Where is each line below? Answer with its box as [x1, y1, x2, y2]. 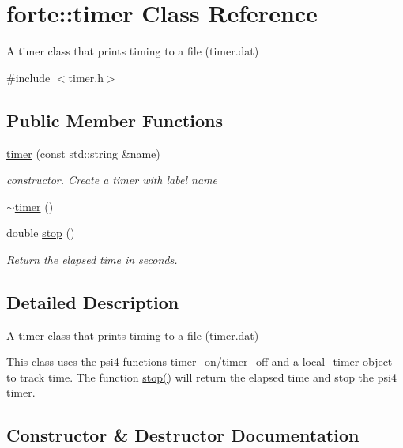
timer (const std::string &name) [6, 145, 160, 161]
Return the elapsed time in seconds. [6, 250, 178, 267]
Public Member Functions [6, 107, 223, 132]
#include [6, 69, 51, 85]
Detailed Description [6, 289, 179, 314]
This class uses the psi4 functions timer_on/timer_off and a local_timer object [6, 353, 393, 370]
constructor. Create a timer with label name [6, 171, 217, 188]
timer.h [68, 69, 104, 85]
